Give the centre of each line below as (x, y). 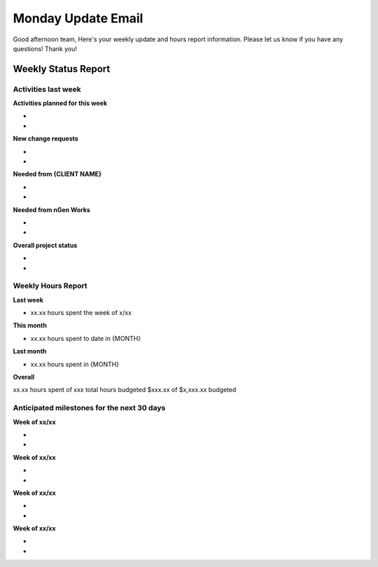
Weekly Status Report (62, 69)
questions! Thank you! (45, 48)
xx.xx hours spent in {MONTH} (75, 364)
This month (30, 325)
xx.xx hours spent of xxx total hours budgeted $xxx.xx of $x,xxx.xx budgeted (125, 390)
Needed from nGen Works (52, 209)
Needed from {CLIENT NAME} (57, 174)
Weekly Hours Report (50, 286)
